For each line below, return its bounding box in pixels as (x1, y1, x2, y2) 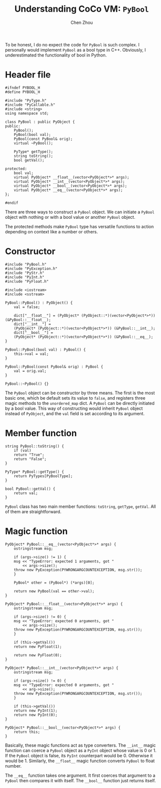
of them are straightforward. (5, 508, 62, 515)
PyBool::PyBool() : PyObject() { (5, 300, 73, 305)
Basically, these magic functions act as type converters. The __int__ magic (5, 742, 156, 748)
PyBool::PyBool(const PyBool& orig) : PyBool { (5, 364, 104, 369)
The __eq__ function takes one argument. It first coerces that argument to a (5, 772, 156, 778)
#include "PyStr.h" (5, 270, 45, 275)
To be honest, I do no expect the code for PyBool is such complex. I (5, 41, 140, 47)
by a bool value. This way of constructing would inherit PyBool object (5, 405, 143, 411)
